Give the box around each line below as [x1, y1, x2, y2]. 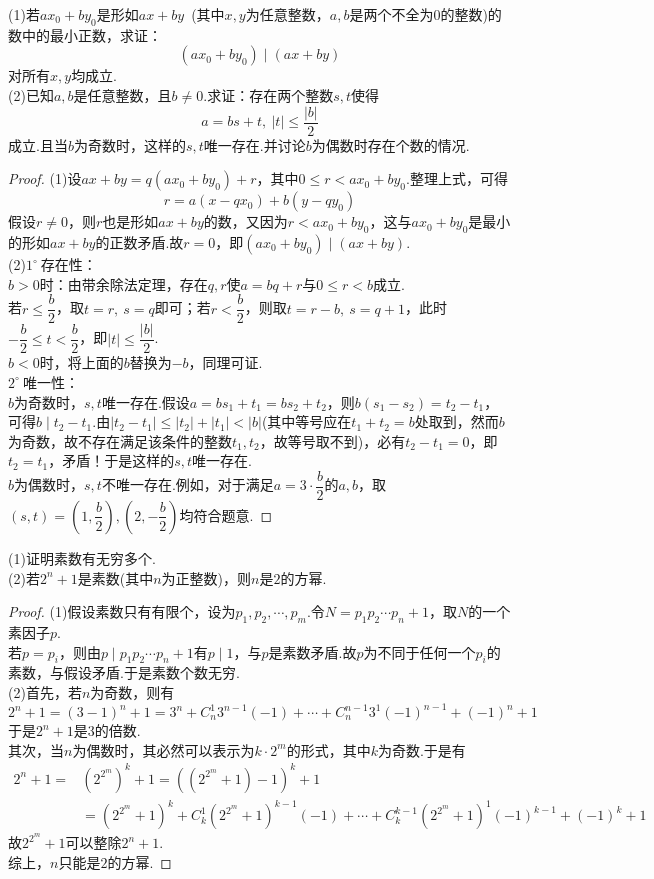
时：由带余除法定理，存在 [39, 273, 208, 294]
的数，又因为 [203, 211, 288, 232]
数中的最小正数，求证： [8, 24, 162, 45]
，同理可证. [188, 352, 263, 373]
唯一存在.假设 [101, 391, 190, 412]
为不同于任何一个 [363, 641, 476, 662]
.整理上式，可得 [405, 168, 508, 189]
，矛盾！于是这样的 [48, 450, 175, 471]
